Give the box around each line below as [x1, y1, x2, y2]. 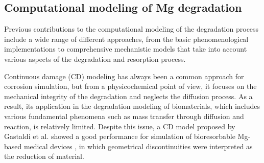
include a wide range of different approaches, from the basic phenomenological [4, 33, 249, 44]
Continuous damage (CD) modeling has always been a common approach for [4, 71, 244, 81]
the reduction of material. [4, 151, 84, 161]
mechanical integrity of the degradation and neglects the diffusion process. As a [4, 90, 253, 101]
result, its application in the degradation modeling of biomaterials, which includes [4, 101, 260, 111]
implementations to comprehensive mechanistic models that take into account [4, 43, 247, 54]
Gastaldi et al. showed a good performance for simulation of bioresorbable [4, 131, 235, 142]
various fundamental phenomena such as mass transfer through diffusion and [4, 110, 244, 121]
